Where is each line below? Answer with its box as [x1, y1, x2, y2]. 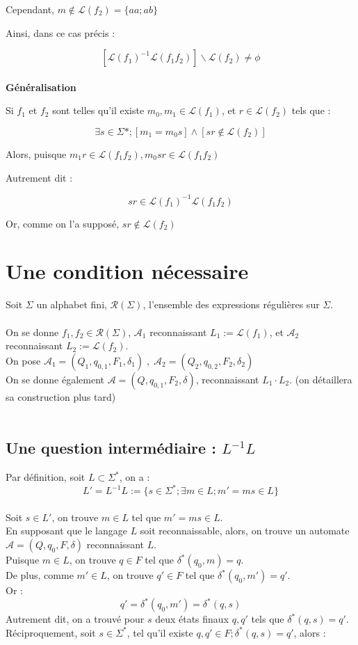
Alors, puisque [6, 146, 67, 161]
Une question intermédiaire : [6, 437, 216, 459]
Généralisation [6, 79, 76, 94]
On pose [6, 353, 41, 367]
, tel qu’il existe [127, 625, 193, 639]
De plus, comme [6, 568, 74, 582]
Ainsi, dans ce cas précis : [6, 25, 115, 40]
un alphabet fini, [36, 297, 107, 312]
